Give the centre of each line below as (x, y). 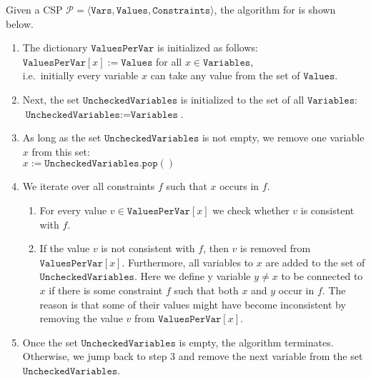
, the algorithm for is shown (275, 9)
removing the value (81, 318)
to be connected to (322, 276)
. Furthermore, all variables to (188, 262)
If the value (65, 248)
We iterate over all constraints (89, 186)
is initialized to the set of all (242, 99)
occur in (296, 290)
